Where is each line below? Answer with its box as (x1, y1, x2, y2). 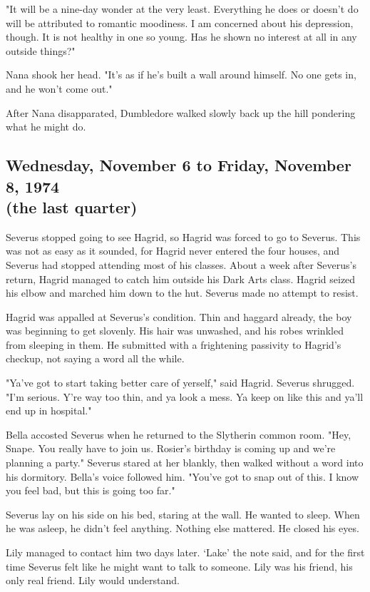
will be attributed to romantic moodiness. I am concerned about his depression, (6, 15, 354, 30)
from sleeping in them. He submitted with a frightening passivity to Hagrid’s (6, 337, 341, 352)
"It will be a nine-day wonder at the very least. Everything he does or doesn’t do (6, 1, 359, 16)
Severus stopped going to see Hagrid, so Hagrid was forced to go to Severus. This (6, 229, 361, 244)
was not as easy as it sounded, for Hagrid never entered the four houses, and (6, 243, 340, 258)
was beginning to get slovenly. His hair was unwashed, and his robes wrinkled (6, 323, 344, 338)
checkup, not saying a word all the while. (6, 351, 185, 366)
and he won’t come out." (6, 81, 113, 96)
